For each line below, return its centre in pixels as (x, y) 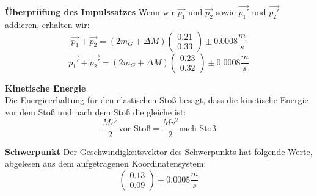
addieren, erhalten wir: (47, 25)
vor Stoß (135, 129)
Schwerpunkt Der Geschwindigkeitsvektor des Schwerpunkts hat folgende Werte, (159, 151)
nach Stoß (197, 129)
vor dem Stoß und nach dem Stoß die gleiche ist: (96, 111)
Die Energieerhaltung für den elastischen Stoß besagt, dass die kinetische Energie (157, 100)
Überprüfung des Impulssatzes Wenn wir (90, 12)
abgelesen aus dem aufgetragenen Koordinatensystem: (106, 163)
